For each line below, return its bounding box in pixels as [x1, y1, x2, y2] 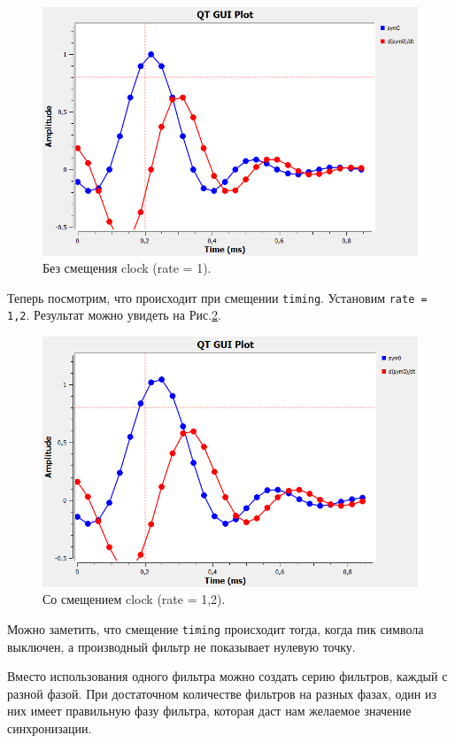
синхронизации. [7, 718, 92, 737]
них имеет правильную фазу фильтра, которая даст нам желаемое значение [7, 701, 412, 720]
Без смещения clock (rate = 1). [42, 259, 212, 277]
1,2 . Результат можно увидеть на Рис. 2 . [7, 306, 222, 324]
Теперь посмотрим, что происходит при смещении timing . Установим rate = [7, 288, 428, 306]
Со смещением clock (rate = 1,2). [42, 590, 226, 608]
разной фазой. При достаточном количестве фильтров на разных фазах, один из [7, 684, 436, 702]
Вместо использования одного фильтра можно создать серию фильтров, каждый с [7, 667, 448, 685]
